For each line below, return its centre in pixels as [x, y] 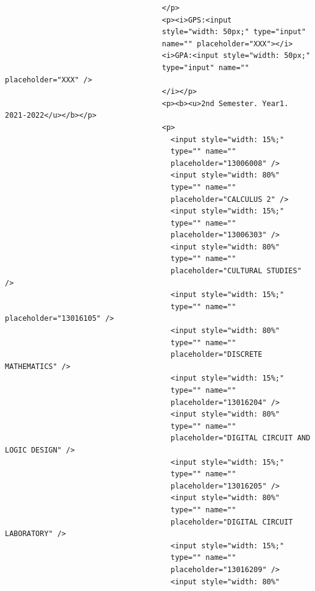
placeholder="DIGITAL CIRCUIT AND [241, 438]
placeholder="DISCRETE [217, 355]
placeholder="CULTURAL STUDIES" [236, 271]
